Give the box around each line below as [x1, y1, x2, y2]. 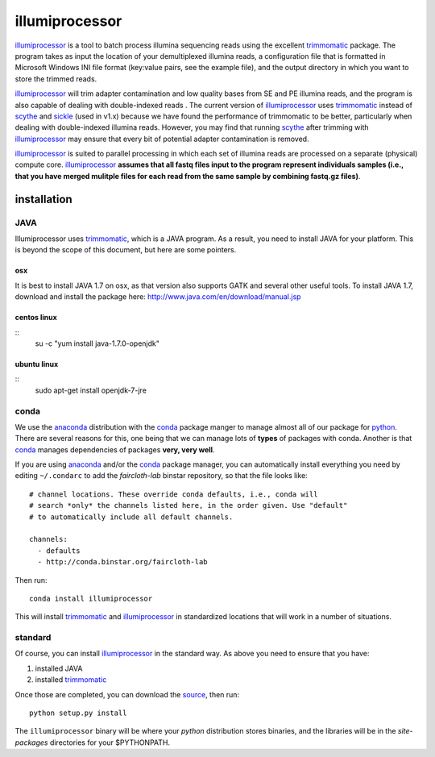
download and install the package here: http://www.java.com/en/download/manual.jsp [14, 292, 301, 302]
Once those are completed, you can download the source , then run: [14, 689, 240, 699]
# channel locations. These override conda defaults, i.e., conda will [29, 489, 318, 499]
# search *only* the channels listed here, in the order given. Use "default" [29, 501, 348, 510]
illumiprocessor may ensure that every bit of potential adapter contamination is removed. [14, 134, 309, 143]
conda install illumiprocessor [29, 593, 153, 603]
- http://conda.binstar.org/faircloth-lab [37, 557, 209, 567]
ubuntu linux [14, 359, 59, 368]
